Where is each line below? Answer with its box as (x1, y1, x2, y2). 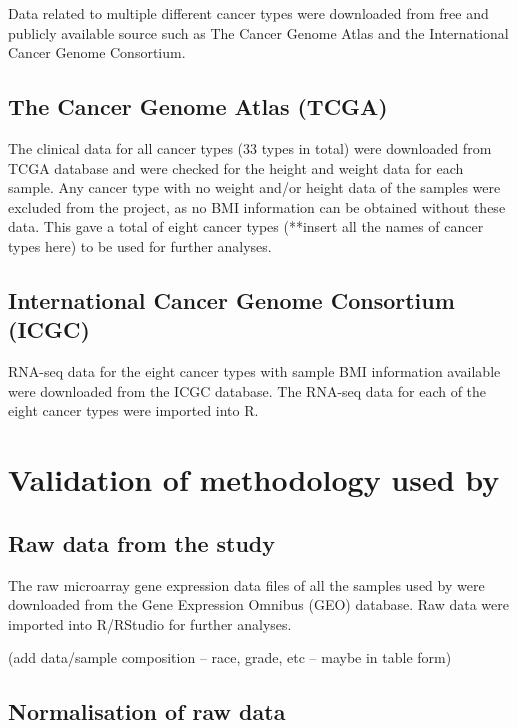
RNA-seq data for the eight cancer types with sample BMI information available (8, 361, 501, 382)
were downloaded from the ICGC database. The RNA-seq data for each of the (8, 380, 487, 401)
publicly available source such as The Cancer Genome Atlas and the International (8, 22, 509, 43)
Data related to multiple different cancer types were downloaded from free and (8, 3, 489, 23)
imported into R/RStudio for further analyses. (8, 613, 292, 634)
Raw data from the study (8, 527, 276, 558)
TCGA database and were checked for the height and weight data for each (8, 157, 464, 178)
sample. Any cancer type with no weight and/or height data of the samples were (8, 177, 501, 198)
